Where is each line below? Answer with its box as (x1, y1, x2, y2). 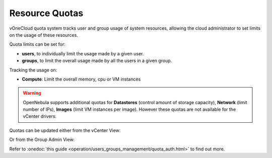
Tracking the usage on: (9, 67, 57, 73)
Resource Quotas (9, 8, 84, 19)
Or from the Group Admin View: (9, 136, 75, 143)
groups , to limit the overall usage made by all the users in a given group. (22, 58, 172, 64)
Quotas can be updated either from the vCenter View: (9, 127, 121, 133)
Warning (23, 90, 41, 96)
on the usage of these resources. (9, 32, 78, 38)
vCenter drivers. (23, 113, 57, 119)
